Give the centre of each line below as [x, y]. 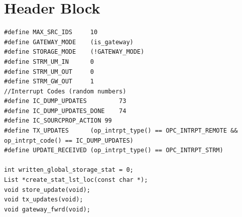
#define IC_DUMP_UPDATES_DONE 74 [65, 111]
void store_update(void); [47, 190]
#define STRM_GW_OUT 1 [49, 82]
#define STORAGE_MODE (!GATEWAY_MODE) [74, 52]
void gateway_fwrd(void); [47, 209]
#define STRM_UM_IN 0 [49, 62]
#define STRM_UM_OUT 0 [49, 72]
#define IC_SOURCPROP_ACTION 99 [58, 121]
